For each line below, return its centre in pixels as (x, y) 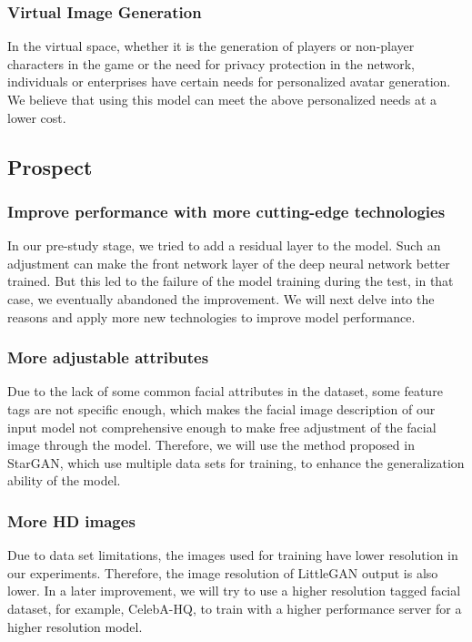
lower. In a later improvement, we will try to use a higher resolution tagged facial (234, 591)
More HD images (71, 520)
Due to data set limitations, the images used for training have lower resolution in (233, 555)
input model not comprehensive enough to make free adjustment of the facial (222, 427)
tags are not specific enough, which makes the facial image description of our (221, 408)
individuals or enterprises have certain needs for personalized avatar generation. (229, 82)
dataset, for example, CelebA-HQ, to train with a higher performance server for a (235, 608)
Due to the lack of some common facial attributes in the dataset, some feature (225, 391)
